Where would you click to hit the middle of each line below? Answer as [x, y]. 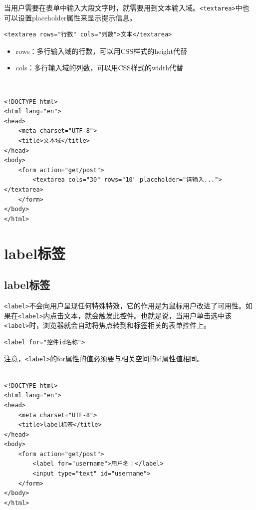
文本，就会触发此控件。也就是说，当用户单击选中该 [148, 315]
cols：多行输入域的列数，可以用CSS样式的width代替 [100, 68]
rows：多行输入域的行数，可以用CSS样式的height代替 [101, 51]
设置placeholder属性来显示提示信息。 [77, 17]
